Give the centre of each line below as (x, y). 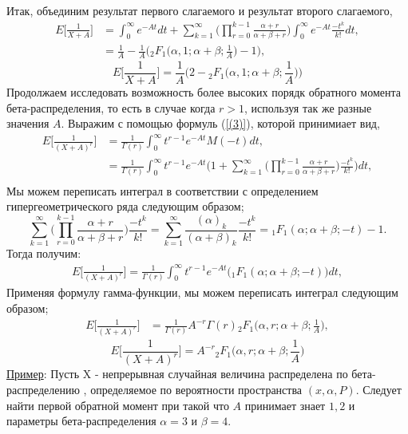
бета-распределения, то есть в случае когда (111, 107)
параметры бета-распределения (81, 421)
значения (28, 123)
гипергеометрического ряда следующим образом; (125, 206)
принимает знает (285, 405)
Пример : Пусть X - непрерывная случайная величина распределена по (177, 374)
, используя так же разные (308, 107)
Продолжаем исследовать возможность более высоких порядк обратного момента (204, 91)
